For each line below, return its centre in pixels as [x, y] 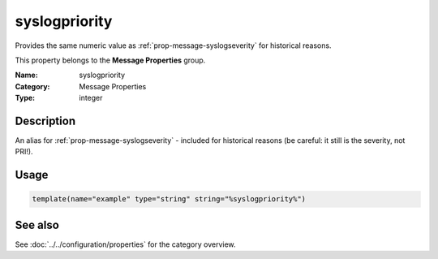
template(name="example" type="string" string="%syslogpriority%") [169, 199]
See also [37, 224]
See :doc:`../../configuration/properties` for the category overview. [125, 244]
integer [91, 98]
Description [45, 121]
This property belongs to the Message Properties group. [110, 60]
